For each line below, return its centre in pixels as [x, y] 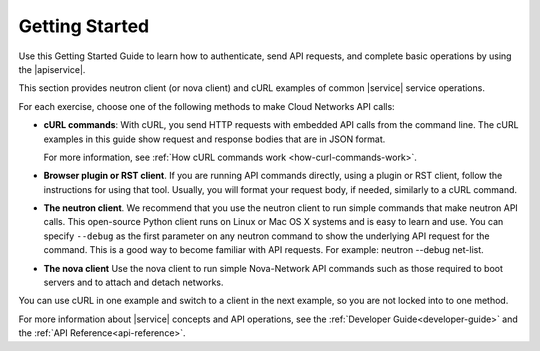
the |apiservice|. [52, 69]
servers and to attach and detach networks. [133, 282]
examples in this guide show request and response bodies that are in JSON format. [214, 139]
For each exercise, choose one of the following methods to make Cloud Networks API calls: [206, 106]
